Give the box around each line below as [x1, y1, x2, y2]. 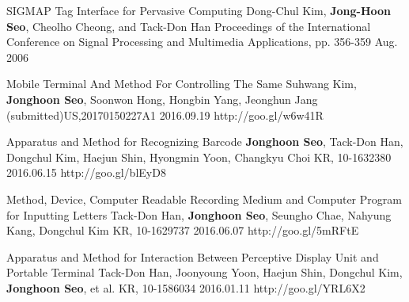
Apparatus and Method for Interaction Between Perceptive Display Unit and [6, 248, 379, 265]
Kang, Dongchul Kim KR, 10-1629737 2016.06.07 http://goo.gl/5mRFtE [6, 222, 359, 239]
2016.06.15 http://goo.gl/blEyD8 [6, 164, 166, 181]
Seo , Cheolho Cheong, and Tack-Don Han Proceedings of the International [6, 17, 371, 34]
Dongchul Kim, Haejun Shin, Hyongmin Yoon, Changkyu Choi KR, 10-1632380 [6, 148, 392, 165]
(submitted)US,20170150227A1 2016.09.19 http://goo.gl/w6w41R [6, 106, 324, 123]
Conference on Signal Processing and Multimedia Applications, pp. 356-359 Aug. [6, 33, 398, 50]
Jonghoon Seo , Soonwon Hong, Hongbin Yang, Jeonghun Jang [6, 90, 318, 107]
